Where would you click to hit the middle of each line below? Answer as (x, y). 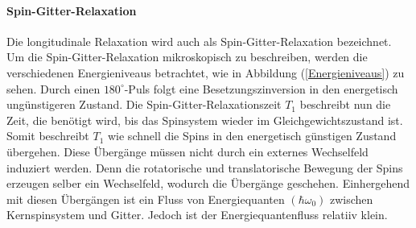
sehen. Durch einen (54, 88)
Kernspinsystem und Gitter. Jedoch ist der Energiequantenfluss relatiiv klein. (197, 215)
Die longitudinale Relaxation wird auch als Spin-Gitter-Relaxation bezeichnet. (199, 41)
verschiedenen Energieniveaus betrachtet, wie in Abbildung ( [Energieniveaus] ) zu (206, 72)
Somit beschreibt (48, 136)
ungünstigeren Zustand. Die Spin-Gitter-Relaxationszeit (144, 104)
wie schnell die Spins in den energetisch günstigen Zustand (252, 136)
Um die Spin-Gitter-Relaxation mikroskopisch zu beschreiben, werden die (187, 57)
